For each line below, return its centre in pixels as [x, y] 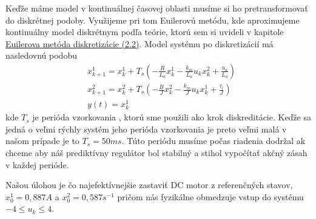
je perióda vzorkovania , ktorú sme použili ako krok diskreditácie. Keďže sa [172, 117]
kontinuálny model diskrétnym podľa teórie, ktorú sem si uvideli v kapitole [145, 32]
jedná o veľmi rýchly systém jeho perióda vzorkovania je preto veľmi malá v [146, 129]
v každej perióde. [37, 164]
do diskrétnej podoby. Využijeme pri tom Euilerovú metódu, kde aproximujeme [153, 20]
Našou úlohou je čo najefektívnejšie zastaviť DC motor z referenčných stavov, [149, 185]
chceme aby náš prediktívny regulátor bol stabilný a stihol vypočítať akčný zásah [156, 153]
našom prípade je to [42, 141]
